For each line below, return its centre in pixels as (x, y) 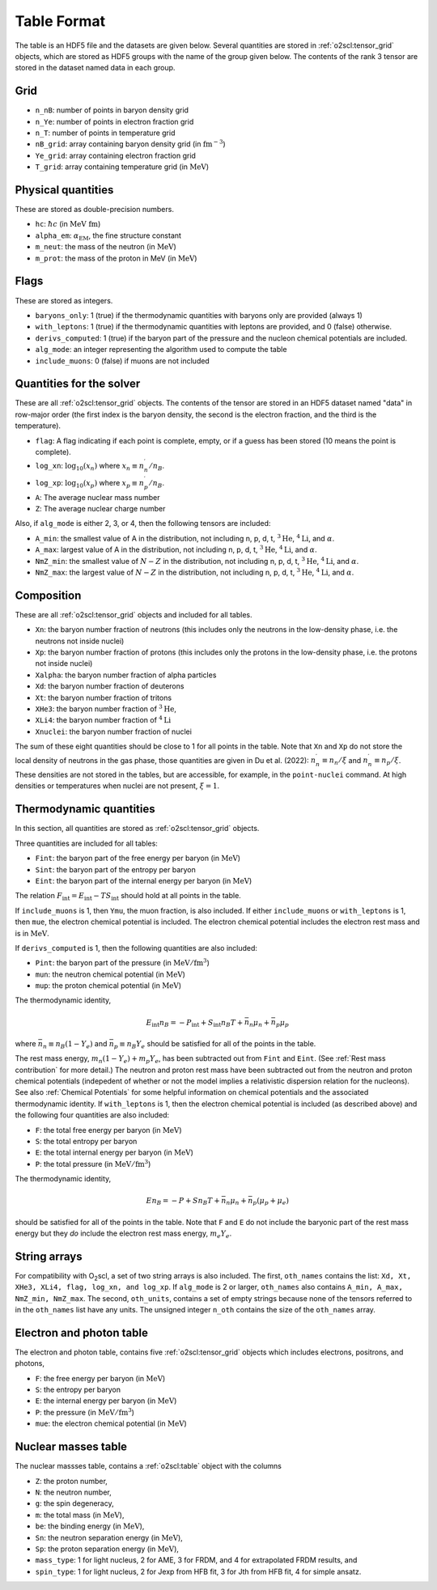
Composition (48, 595)
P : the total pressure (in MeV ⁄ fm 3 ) (93, 1163)
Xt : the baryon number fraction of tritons (104, 697)
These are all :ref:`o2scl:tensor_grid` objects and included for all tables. (134, 614)
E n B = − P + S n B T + (183, 1202)
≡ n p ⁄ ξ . (387, 761)
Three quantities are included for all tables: (86, 843)
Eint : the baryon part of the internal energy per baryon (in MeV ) (144, 880)
